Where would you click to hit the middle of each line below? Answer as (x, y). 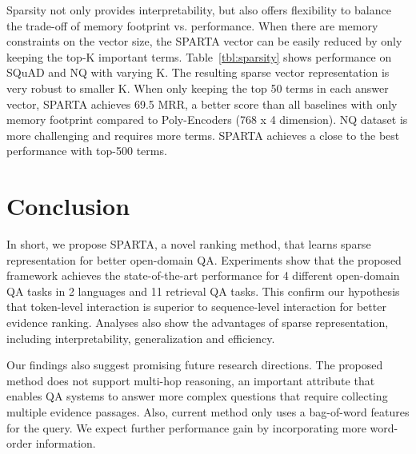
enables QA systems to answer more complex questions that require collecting (197, 396)
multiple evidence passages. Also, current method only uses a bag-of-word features (208, 412)
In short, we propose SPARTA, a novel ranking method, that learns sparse (189, 244)
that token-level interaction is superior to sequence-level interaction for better (196, 307)
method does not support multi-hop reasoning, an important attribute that (191, 380)
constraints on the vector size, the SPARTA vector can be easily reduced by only (204, 41)
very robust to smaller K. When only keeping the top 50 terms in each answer (198, 88)
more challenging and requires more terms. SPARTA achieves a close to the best (203, 135)
